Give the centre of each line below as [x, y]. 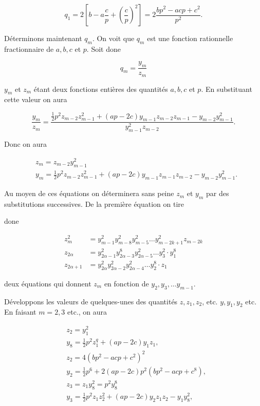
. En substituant [227, 89]
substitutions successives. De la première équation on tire [94, 204]
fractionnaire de [29, 49]
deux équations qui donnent [48, 283]
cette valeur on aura [36, 99]
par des [218, 193]
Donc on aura [26, 144]
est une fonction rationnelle [190, 38]
